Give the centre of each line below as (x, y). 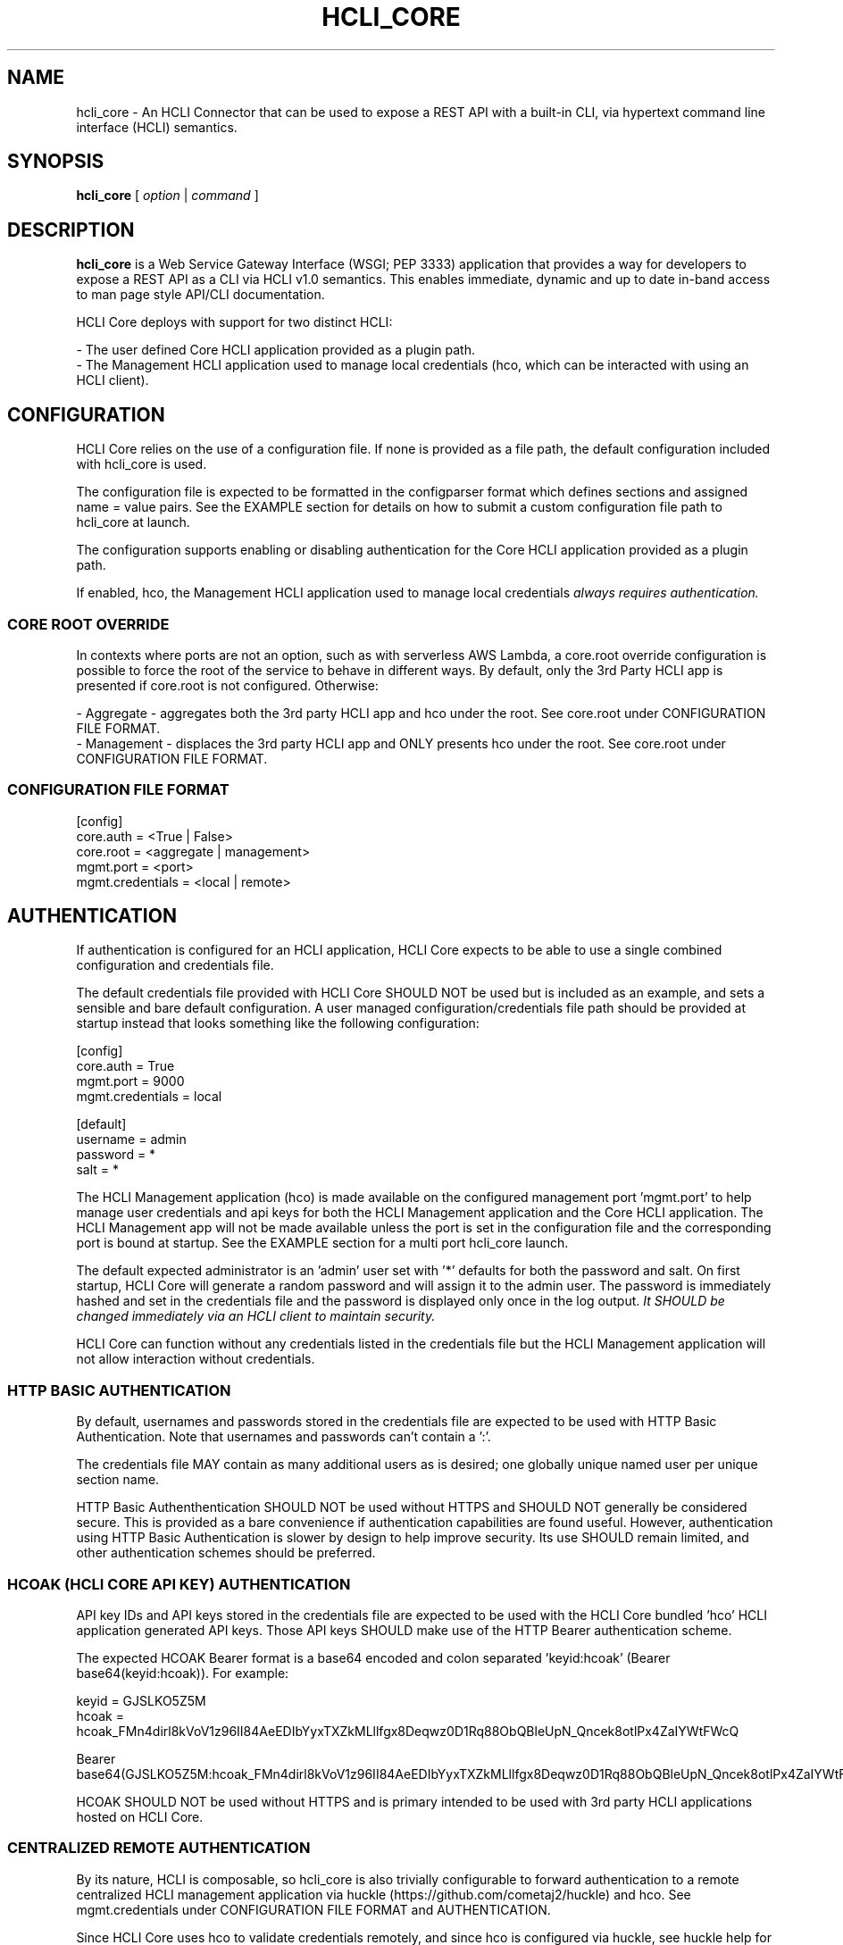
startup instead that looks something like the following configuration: (278, 1023)
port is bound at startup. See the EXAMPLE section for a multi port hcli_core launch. (322, 1243)
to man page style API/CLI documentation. (200, 295)
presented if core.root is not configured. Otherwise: (227, 685)
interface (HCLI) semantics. (157, 127)
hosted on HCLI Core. (140, 1816)
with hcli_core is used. (142, 464)
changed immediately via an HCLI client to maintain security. (256, 1316)
